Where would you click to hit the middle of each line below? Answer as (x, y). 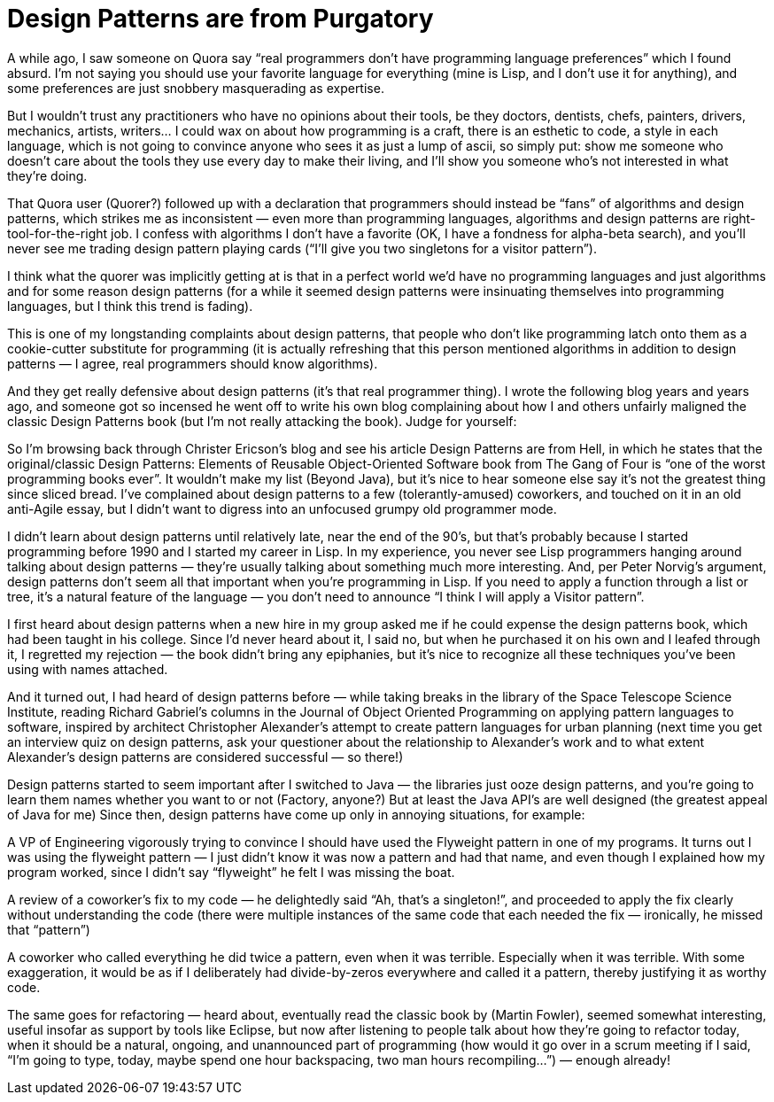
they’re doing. (47, 175)
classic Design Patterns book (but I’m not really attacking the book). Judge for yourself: (262, 421)
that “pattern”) (49, 929)
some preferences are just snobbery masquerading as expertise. (196, 88)
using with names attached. (88, 669)
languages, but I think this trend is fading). (130, 306)
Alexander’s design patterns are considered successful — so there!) (205, 757)
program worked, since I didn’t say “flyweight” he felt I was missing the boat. (231, 872)
